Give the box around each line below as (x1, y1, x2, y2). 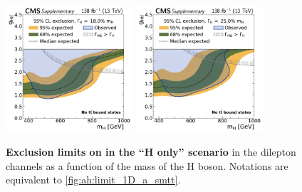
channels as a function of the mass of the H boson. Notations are (6, 158, 288, 173)
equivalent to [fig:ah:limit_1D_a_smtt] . (6, 172, 181, 187)
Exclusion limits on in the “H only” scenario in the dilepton (6, 144, 296, 159)
